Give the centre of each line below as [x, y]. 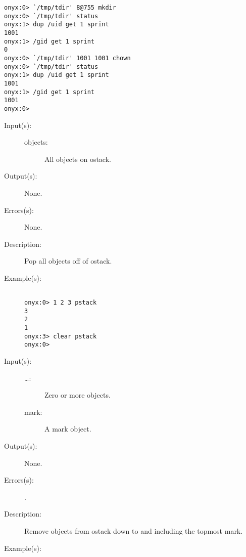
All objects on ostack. [78, 159]
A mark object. [68, 429]
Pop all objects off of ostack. [68, 261]
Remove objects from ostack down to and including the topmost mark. [134, 531]
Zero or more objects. [78, 395]
